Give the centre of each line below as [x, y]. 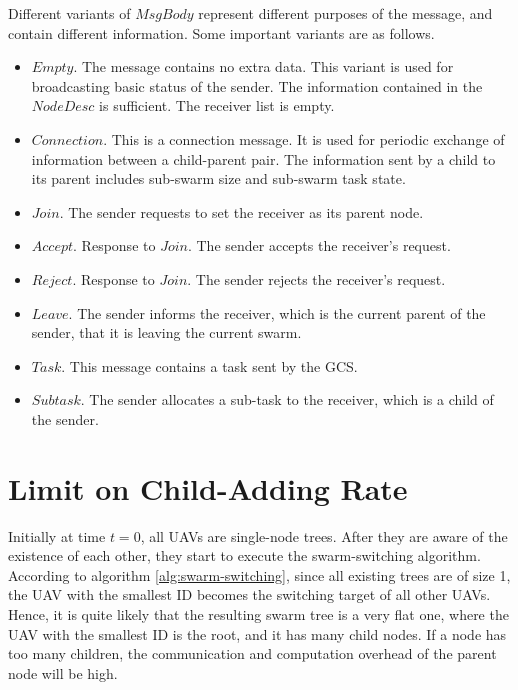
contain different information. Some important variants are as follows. [221, 32]
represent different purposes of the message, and [345, 13]
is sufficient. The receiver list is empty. [217, 105]
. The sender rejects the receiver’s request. [316, 278]
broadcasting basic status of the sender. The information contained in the [257, 85]
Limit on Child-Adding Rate [208, 487]
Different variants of [69, 13]
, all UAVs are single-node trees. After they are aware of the [324, 535]
